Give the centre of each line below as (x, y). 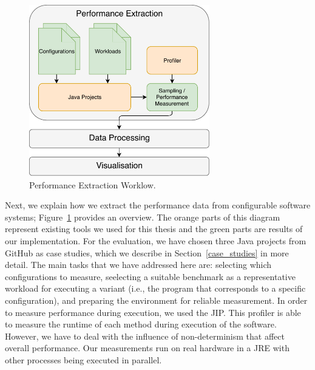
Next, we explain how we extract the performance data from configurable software (158, 205)
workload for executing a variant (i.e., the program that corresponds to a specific (155, 288)
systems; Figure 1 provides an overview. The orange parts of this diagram (143, 217)
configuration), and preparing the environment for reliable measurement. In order (156, 300)
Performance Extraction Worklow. (93, 184)
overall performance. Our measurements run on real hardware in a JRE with (147, 348)
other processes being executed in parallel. (83, 360)
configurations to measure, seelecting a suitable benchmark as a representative (150, 276)
